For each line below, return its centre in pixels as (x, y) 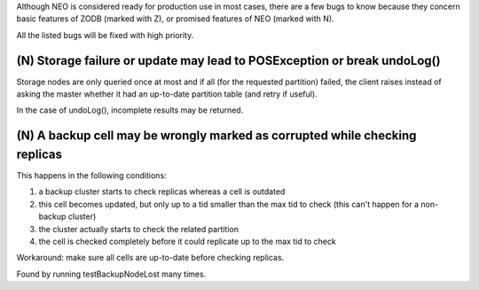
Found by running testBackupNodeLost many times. (111, 274)
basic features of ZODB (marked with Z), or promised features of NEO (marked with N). (175, 19)
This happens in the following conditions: (92, 175)
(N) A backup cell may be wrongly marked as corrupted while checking (216, 136)
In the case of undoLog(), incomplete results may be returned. (130, 110)
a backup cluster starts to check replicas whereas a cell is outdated (162, 191)
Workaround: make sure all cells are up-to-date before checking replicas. (150, 258)
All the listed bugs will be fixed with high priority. (105, 35)
